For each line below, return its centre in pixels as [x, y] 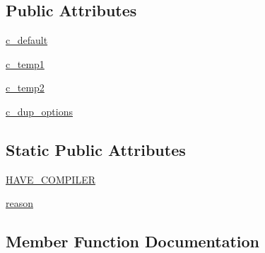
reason [20, 203]
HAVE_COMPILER [51, 179]
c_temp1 [25, 63]
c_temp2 [25, 88]
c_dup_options [39, 111]
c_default [27, 40]
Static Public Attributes [96, 149]
